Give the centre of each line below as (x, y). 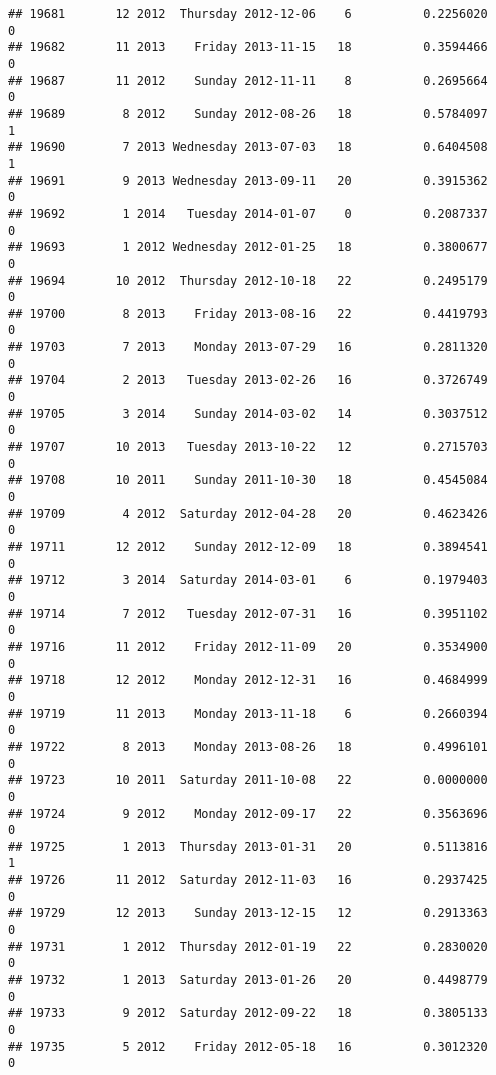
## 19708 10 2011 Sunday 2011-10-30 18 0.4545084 (248, 480)
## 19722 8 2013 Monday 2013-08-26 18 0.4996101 (248, 746)
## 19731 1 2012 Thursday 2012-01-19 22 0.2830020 (248, 946)
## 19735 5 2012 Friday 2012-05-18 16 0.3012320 (248, 1046)
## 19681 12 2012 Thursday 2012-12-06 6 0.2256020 (248, 14)
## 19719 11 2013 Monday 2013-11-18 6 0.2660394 (248, 713)
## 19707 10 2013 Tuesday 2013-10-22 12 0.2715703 (248, 447)
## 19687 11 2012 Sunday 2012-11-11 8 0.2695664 (248, 80)
